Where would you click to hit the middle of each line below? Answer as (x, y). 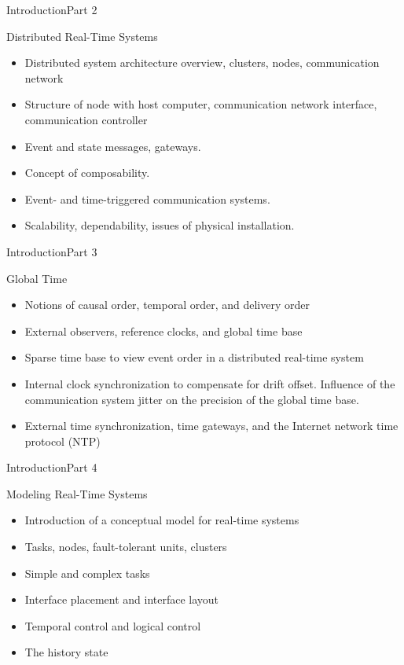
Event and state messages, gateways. (113, 146)
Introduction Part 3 (52, 251)
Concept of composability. (87, 173)
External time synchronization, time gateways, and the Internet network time (211, 426)
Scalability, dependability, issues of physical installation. (160, 225)
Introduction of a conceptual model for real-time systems (162, 520)
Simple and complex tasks (87, 573)
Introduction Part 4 (52, 467)
